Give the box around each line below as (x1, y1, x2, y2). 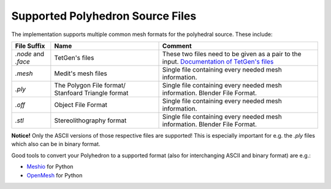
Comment (162, 42, 192, 50)
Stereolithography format (54, 116, 127, 125)
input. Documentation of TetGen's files (162, 57, 274, 65)
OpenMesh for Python (26, 171, 83, 179)
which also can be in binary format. (11, 141, 101, 148)
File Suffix (15, 42, 45, 50)
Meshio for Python (26, 163, 74, 171)
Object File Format (54, 100, 107, 109)
